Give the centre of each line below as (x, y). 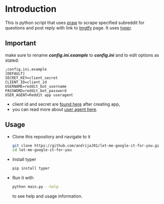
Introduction (31, 9)
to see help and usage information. (47, 196)
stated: (12, 60)
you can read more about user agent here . (55, 109)
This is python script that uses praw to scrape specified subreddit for (75, 23)
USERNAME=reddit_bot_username (36, 86)
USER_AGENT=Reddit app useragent (39, 95)
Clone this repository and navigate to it (51, 136)
